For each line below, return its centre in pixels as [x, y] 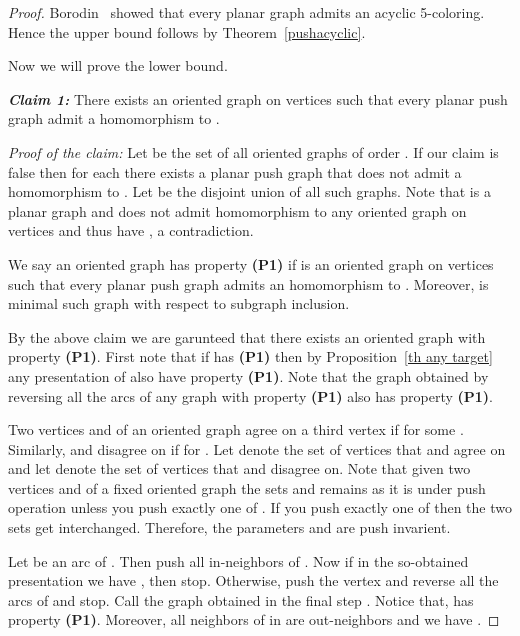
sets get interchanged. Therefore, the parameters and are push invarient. [229, 527]
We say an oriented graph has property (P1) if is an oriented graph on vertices [251, 263]
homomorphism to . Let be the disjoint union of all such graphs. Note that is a [249, 191]
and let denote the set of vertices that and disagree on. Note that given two [239, 468]
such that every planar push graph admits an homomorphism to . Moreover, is [248, 283]
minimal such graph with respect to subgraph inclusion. [179, 303]
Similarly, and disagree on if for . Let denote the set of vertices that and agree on [257, 448]
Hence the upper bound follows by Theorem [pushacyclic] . [187, 31]
